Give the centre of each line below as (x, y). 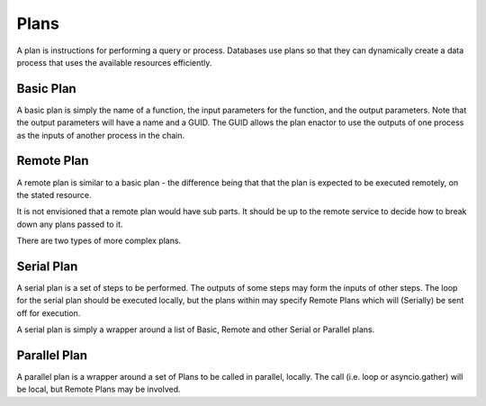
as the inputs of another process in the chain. (100, 135)
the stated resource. (54, 194)
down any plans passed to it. (70, 224)
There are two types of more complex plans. (99, 241)
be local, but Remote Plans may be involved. (99, 389)
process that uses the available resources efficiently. (114, 62)
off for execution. (49, 313)
